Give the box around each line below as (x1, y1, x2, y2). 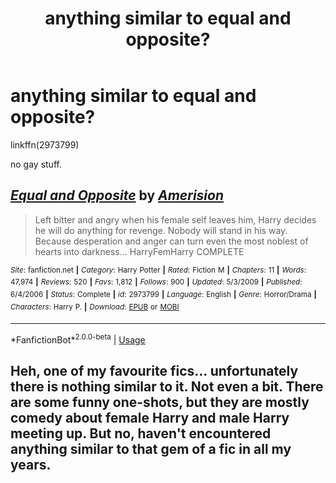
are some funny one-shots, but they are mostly (10, 394, 310, 411)
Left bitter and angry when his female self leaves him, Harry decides (34, 213, 317, 226)
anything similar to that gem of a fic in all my (10, 441, 292, 458)
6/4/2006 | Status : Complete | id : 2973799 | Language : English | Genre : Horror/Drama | (10, 290, 317, 300)
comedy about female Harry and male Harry (10, 410, 290, 427)
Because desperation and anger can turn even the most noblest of (34, 235, 309, 247)
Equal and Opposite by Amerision (10, 187, 224, 204)
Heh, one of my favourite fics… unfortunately (10, 363, 299, 380)
